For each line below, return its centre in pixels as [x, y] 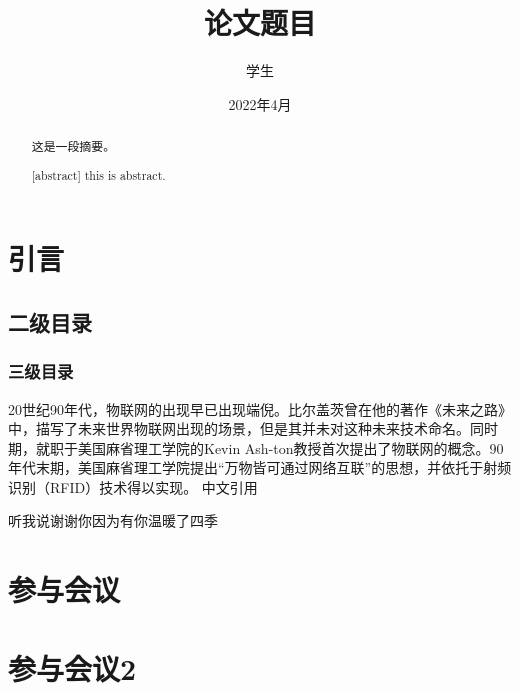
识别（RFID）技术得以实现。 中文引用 [133, 486]
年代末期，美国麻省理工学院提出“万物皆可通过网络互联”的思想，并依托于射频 [260, 467]
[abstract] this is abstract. [98, 174]
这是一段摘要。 [73, 146]
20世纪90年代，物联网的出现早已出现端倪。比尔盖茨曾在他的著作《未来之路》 [260, 408]
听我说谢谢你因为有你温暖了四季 [113, 520]
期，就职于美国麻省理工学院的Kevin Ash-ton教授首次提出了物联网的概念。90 [256, 447]
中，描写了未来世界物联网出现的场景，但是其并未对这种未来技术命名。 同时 [253, 428]
